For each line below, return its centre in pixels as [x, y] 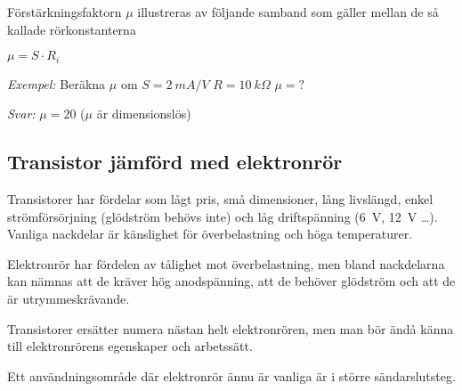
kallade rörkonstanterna [72, 29]
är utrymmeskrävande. [69, 298]
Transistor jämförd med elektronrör [175, 162]
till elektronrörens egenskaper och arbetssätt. [130, 346]
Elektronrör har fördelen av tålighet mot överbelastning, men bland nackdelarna [226, 263]
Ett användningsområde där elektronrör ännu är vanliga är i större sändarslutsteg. [231, 375]
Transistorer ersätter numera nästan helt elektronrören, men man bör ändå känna [231, 328]
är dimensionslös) [144, 114]
